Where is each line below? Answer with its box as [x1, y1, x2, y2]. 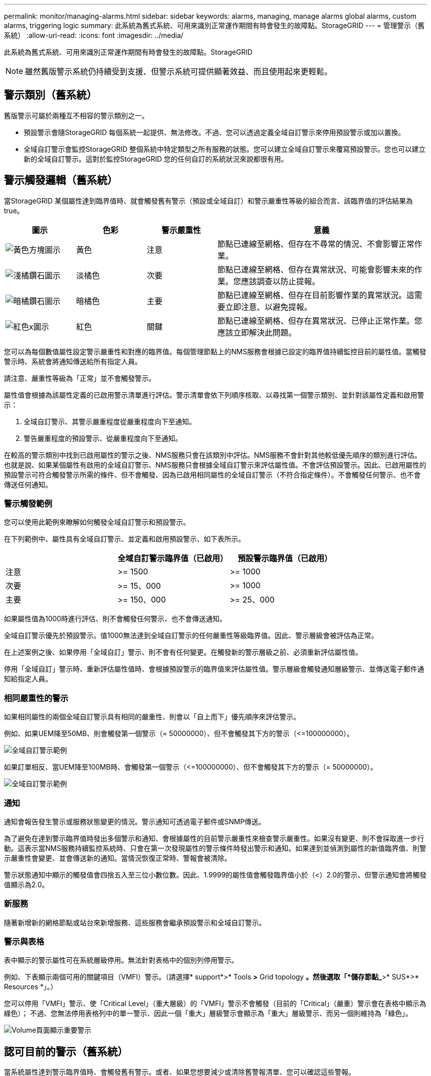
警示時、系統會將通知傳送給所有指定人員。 [4, 357, 142, 366]
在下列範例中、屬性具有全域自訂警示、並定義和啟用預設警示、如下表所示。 [4, 535, 245, 543]
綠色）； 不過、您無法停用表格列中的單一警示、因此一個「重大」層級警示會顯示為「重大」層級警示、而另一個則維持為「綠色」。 [4, 1009, 412, 1018]
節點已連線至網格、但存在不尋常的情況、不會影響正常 [217, 238, 414, 249]
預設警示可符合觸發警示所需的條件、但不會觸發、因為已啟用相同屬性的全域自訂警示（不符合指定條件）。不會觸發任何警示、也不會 [4, 470, 421, 479]
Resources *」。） [4, 982, 58, 991]
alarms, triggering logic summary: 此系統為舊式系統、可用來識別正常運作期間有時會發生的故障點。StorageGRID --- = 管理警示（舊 [4, 21, 425, 30]
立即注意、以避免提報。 [225, 302, 312, 312]
